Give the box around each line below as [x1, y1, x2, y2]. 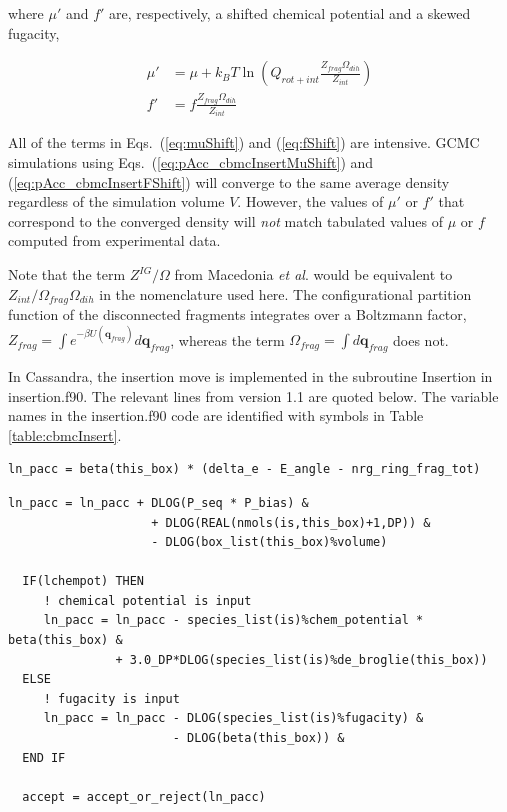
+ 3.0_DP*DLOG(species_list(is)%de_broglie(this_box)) [115, 652, 488, 667]
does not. [393, 329, 449, 350]
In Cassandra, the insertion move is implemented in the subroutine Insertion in [8, 365, 493, 386]
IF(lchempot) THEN [22, 574, 145, 589]
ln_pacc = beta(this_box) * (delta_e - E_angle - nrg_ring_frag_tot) [8, 462, 481, 477]
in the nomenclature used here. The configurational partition [99, 283, 472, 304]
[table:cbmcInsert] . [8, 424, 122, 445]
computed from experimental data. [8, 230, 221, 251]
